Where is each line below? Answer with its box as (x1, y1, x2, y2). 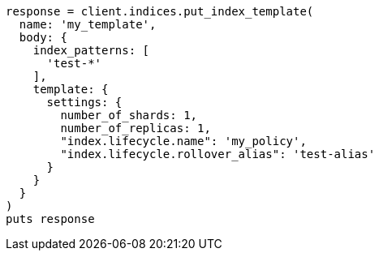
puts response (6, 212, 95, 225)
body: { (19, 31, 67, 44)
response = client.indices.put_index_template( (6, 5, 314, 18)
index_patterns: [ (32, 44, 150, 57)
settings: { (46, 96, 123, 109)
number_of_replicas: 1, (60, 122, 211, 135)
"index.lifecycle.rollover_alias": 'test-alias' (60, 148, 376, 161)
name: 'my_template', (19, 18, 157, 31)
